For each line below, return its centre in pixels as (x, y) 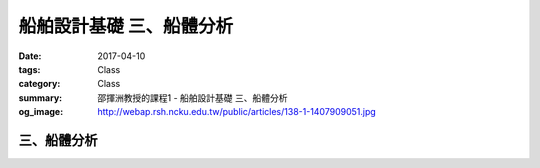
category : (39, 84)
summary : (40, 97)
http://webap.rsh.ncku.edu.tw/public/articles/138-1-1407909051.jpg (237, 112)
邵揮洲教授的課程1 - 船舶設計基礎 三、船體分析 (192, 97)
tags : (29, 69)
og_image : (41, 112)
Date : (30, 56)
